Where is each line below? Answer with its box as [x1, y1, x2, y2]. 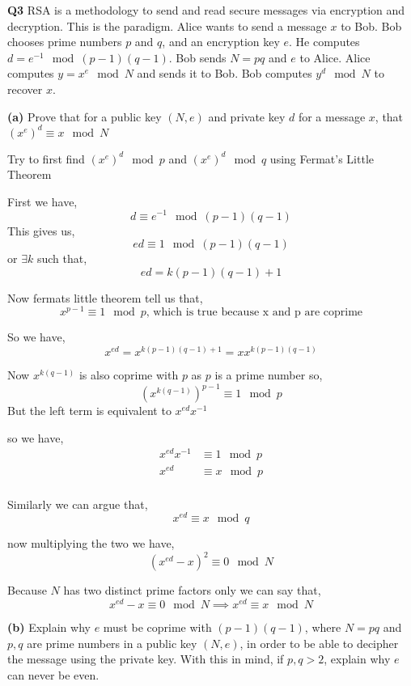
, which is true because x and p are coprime [146, 307, 363, 319]
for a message [298, 108, 366, 125]
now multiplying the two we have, [7, 535, 175, 552]
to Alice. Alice [299, 49, 371, 66]
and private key [208, 108, 286, 125]
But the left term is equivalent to [7, 402, 172, 419]
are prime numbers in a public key [27, 634, 197, 651]
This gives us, [7, 222, 75, 239]
